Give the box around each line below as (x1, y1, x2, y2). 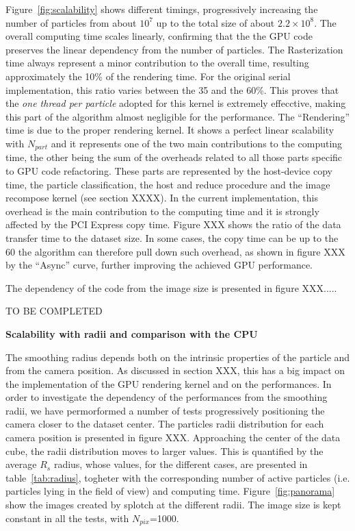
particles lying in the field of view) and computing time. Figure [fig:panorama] (5, 484, 335, 498)
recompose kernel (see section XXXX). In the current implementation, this (5, 190, 318, 205)
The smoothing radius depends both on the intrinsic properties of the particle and (5, 349, 350, 364)
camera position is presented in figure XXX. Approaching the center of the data (5, 430, 341, 445)
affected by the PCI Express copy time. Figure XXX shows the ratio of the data (5, 217, 341, 232)
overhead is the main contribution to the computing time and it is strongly (5, 203, 319, 218)
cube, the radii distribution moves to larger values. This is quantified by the (5, 443, 324, 458)
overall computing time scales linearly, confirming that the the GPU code (5, 29, 313, 43)
